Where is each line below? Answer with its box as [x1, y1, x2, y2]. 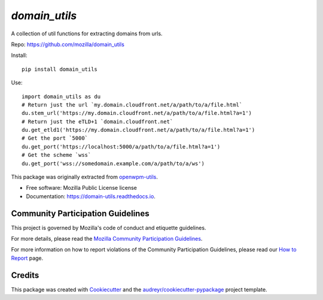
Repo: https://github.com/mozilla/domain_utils [11, 41, 125, 48]
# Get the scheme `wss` [22, 151, 92, 159]
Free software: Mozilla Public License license [26, 184, 137, 192]
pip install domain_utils [22, 66, 98, 72]
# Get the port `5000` [22, 135, 89, 142]
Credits [11, 270, 39, 280]
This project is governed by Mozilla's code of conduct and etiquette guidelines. [11, 224, 206, 231]
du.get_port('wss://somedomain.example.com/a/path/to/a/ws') [22, 160, 205, 167]
